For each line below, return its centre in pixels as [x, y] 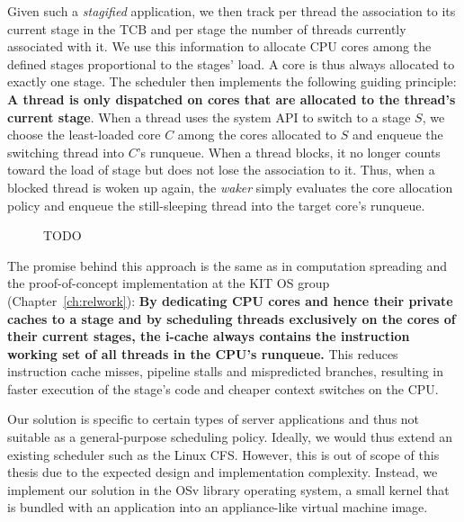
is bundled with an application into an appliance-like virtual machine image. [218, 507]
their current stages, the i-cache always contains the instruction [209, 336]
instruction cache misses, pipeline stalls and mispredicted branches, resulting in [226, 371]
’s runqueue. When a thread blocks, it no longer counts [289, 152]
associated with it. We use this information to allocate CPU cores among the [219, 46]
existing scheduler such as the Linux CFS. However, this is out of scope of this [223, 454]
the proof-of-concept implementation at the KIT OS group [169, 283]
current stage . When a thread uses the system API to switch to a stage [209, 117]
